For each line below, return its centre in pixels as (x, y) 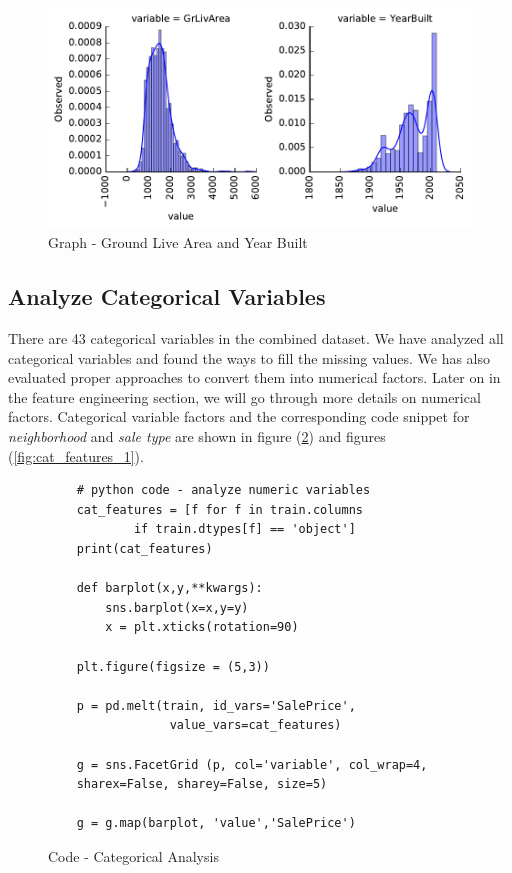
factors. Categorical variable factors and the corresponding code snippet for (239, 416)
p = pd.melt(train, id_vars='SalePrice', (216, 705)
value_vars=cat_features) (255, 725)
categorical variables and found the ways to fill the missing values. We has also (249, 357)
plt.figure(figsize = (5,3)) (173, 666)
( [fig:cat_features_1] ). (76, 455)
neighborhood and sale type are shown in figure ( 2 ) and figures (197, 436)
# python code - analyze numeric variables (223, 490)
